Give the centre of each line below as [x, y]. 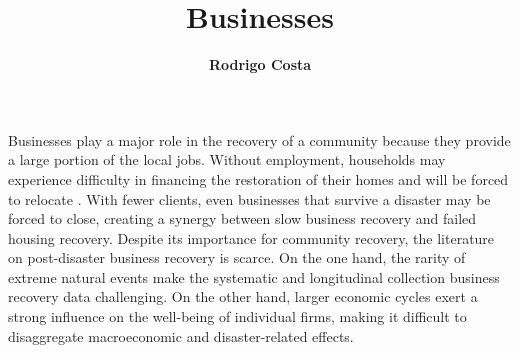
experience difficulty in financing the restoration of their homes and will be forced [258, 178]
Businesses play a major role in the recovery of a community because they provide [259, 139]
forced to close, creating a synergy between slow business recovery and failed [242, 218]
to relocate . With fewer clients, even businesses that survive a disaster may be [249, 198]
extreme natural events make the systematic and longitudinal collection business [254, 276]
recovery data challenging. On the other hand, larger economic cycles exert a [243, 296]
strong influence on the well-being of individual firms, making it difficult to [237, 316]
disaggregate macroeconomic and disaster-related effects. [181, 335]
